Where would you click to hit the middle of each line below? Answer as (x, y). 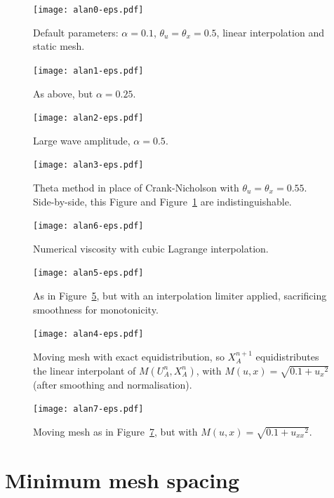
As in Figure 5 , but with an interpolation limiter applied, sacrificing (180, 296)
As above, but (63, 93)
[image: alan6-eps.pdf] (88, 226)
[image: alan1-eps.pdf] (88, 70)
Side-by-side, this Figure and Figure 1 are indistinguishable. (162, 201)
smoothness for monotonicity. (96, 309)
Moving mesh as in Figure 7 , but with (115, 431)
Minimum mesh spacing (122, 479)
